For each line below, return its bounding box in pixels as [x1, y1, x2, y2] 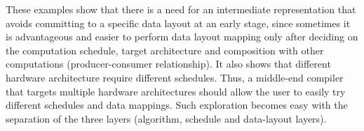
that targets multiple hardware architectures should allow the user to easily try [6, 84, 346, 98]
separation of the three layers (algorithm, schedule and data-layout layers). [6, 111, 327, 125]
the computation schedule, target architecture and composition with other [6, 43, 324, 57]
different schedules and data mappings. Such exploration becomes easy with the [6, 98, 348, 112]
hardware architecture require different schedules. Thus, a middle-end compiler [6, 70, 344, 84]
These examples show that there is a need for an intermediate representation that [6, 2, 356, 16]
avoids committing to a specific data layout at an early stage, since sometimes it [6, 15, 351, 30]
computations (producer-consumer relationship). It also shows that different [6, 56, 331, 71]
